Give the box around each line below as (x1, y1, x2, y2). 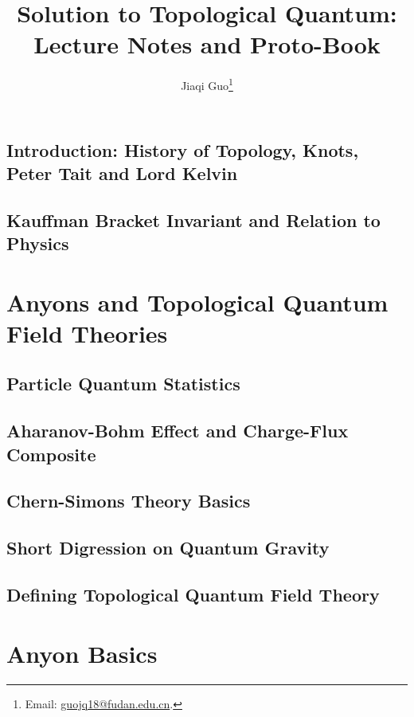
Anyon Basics (6, 637, 158, 669)
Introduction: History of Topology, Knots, (6, 137, 359, 162)
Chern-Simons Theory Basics (6, 488, 251, 513)
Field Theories (6, 316, 168, 349)
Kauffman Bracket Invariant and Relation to (6, 207, 381, 232)
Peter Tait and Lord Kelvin (6, 160, 238, 185)
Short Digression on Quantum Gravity (6, 535, 330, 560)
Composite (6, 441, 96, 466)
